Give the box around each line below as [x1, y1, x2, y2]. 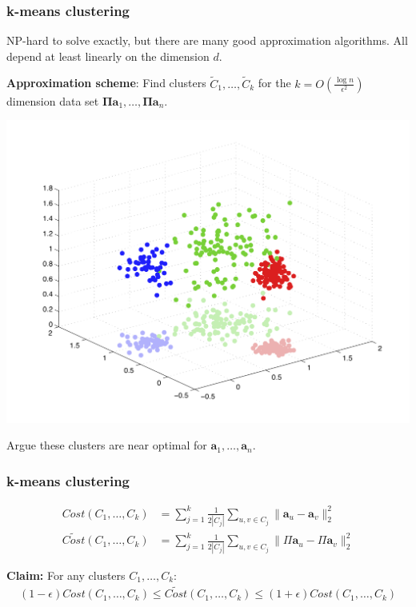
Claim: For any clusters [6, 566, 126, 583]
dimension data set [6, 92, 99, 109]
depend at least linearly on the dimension [6, 47, 210, 64]
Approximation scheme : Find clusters [6, 74, 206, 91]
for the [258, 74, 291, 91]
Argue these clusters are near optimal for [6, 437, 207, 453]
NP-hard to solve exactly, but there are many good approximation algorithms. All [6, 32, 408, 49]
